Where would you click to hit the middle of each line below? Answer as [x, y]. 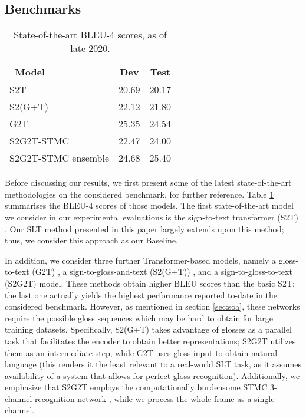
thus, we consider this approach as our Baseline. [91, 240]
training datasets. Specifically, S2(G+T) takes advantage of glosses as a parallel [148, 329]
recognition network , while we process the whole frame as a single [154, 398]
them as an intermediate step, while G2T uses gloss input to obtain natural [141, 352]
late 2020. [90, 48]
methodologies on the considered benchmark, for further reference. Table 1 [139, 194]
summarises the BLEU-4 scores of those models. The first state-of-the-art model [149, 205]
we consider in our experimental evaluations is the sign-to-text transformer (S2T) [152, 217]
